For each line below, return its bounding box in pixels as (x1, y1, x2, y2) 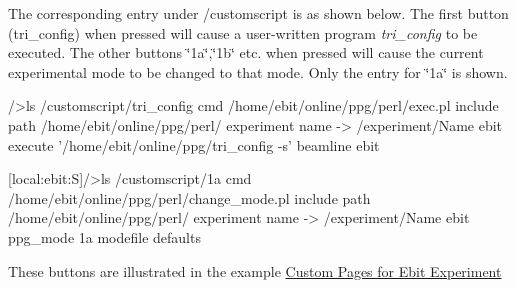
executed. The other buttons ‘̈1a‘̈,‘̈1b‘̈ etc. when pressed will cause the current (8, 42, 484, 63)
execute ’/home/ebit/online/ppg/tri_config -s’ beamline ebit (8, 134, 380, 155)
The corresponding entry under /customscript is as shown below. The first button (8, 3, 509, 23)
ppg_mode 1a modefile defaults (8, 226, 201, 247)
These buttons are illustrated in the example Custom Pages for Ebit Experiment (8, 260, 502, 281)
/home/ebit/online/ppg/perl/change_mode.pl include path (8, 187, 371, 208)
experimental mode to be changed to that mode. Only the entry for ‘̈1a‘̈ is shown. (8, 61, 508, 82)
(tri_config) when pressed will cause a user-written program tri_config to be (8, 22, 478, 43)
